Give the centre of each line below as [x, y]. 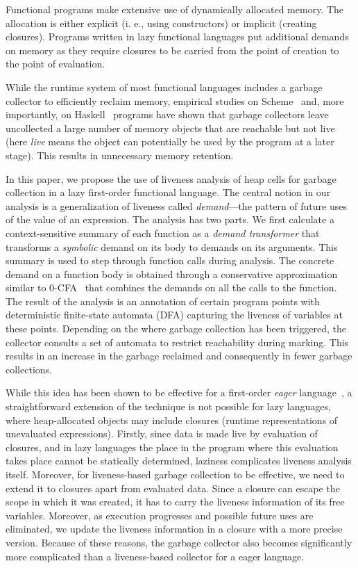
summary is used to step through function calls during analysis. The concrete [170, 260]
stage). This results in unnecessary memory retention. [120, 155]
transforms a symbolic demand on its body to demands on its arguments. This [172, 246]
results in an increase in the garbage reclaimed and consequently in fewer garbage [179, 356]
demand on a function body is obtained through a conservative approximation [172, 274]
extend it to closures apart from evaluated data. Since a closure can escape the [173, 488]
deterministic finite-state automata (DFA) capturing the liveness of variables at [174, 315]
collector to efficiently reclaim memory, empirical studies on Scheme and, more [175, 100]
